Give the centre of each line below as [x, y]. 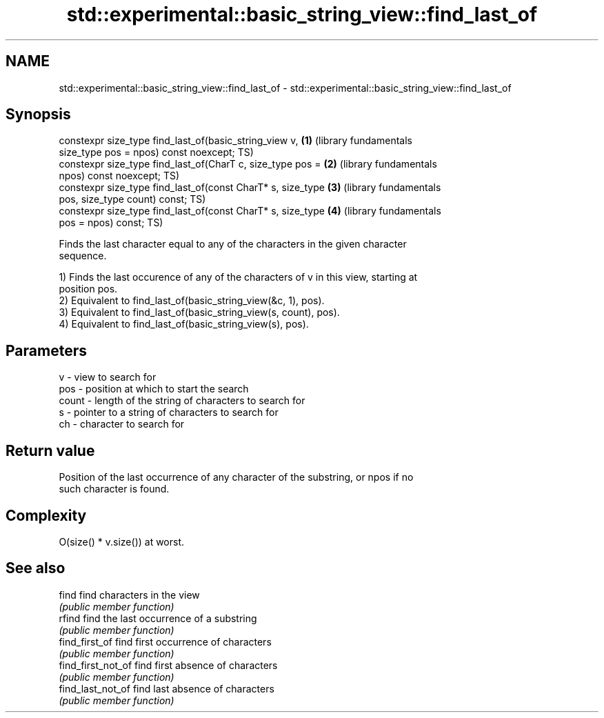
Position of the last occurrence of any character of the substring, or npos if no [236, 477]
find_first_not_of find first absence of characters [168, 665]
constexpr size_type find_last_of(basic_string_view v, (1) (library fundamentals [235, 141]
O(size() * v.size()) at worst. [122, 541]
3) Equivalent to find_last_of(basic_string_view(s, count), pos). [199, 312]
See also [36, 568]
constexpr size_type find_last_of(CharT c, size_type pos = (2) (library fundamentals [248, 164]
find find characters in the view [129, 595]
